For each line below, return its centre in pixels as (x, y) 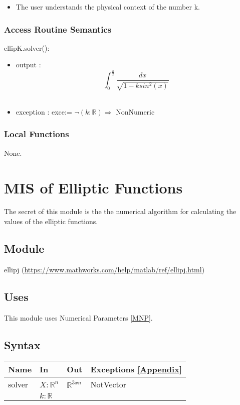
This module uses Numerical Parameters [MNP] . (78, 317)
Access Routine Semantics (58, 29)
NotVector (108, 384)
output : (28, 65)
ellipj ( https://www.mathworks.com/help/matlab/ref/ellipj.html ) (104, 269)
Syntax (22, 344)
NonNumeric (135, 111)
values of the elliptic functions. (51, 221)
